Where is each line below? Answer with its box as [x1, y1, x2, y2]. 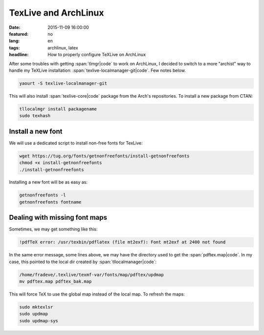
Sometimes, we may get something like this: [9, 226, 98, 232]
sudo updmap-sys [19, 318, 59, 323]
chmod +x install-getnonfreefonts [19, 160, 102, 166]
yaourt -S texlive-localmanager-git [19, 81, 108, 86]
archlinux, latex [47, 44, 78, 51]
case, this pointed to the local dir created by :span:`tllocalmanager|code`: [9, 259, 157, 265]
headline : [9, 52, 29, 58]
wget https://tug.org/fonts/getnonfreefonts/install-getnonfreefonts [19, 153, 190, 159]
